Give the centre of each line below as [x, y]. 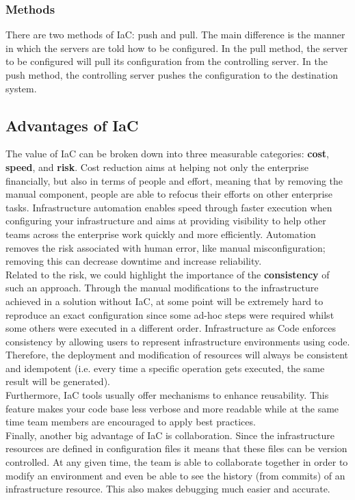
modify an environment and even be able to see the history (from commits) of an [175, 475]
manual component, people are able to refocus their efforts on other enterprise [169, 194]
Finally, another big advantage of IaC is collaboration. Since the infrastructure [170, 435]
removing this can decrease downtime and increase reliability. [134, 261]
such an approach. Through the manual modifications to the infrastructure [162, 288]
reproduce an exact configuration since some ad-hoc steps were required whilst [170, 314]
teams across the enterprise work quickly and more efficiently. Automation [161, 234]
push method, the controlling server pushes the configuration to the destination [172, 75]
